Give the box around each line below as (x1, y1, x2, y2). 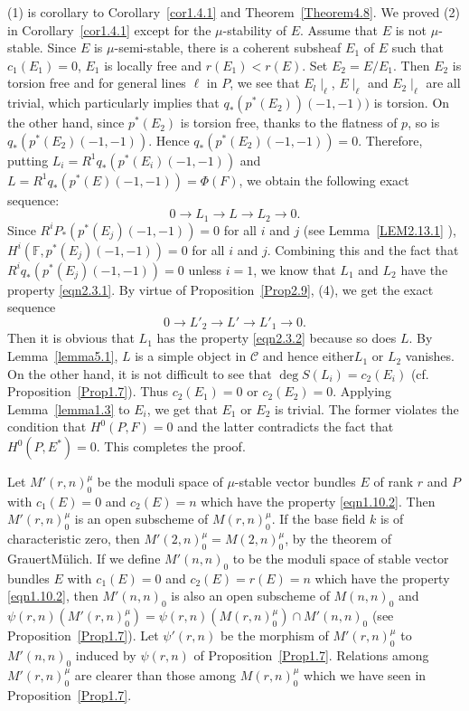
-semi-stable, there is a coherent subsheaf (114, 38, 342, 57)
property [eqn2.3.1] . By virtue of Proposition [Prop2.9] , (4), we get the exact (7, 280, 434, 299)
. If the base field (271, 509, 366, 528)
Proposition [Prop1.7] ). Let (7, 626, 159, 645)
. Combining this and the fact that (267, 240, 459, 259)
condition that (7, 417, 87, 436)
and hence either (262, 346, 354, 365)
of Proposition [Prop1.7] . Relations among (193, 645, 429, 664)
